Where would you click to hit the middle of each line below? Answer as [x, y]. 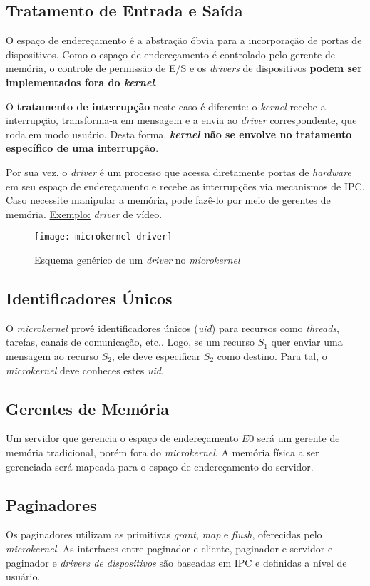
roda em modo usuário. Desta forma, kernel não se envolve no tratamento [179, 134]
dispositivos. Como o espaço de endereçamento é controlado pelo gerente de [170, 54]
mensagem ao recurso [52, 355]
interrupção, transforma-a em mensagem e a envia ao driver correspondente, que [181, 120]
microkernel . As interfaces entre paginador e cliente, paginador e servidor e [169, 548]
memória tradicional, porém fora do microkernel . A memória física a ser [163, 452]
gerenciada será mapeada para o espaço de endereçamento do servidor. [160, 466]
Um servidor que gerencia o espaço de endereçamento [122, 438]
